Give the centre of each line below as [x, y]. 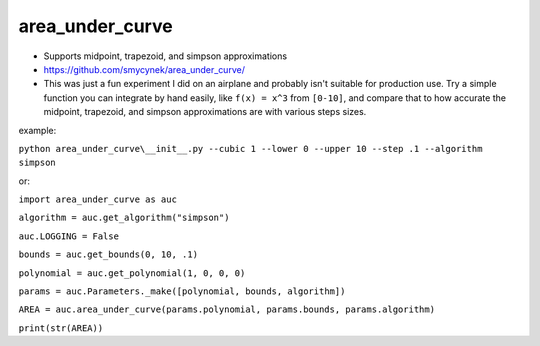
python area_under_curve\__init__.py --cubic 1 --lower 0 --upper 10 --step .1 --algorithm [250, 148]
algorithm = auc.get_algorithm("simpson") [124, 218]
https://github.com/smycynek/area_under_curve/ [144, 69]
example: [37, 130]
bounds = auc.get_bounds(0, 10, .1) [108, 254]
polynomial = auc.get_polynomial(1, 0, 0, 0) [132, 273]
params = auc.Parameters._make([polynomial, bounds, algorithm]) [182, 291]
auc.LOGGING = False [69, 236]
